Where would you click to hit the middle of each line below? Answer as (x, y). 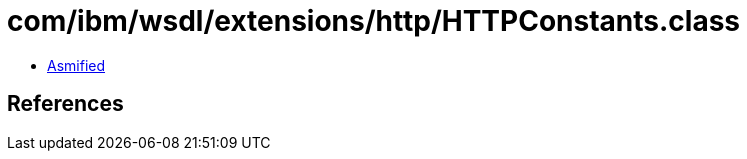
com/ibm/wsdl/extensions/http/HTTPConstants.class (374, 21)
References (65, 104)
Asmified (76, 65)
